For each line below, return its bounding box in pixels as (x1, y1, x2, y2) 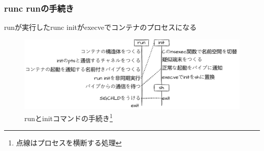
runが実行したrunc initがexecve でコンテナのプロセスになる (4, 22, 197, 32)
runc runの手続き (4, 2, 74, 14)
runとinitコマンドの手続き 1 (24, 111, 113, 123)
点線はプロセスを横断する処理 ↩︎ (16, 137, 122, 148)
